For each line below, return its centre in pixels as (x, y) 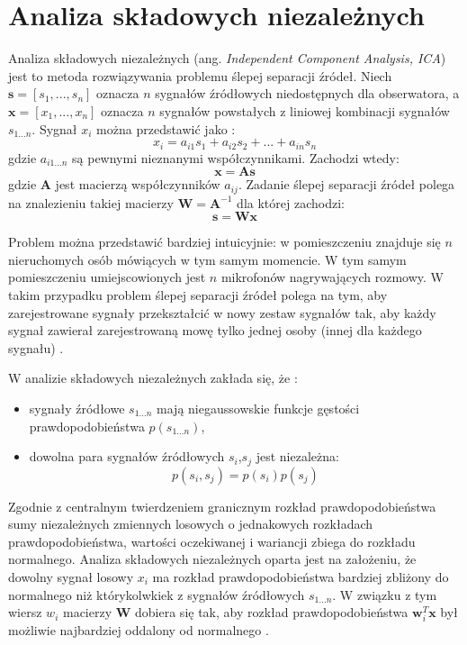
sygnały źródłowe (77, 408)
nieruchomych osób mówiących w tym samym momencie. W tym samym (207, 259)
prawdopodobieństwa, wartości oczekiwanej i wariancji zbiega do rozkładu (212, 541)
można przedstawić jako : (166, 128)
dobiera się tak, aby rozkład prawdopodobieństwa (272, 612)
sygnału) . (36, 347)
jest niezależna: (297, 456)
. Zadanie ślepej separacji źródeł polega (346, 184)
